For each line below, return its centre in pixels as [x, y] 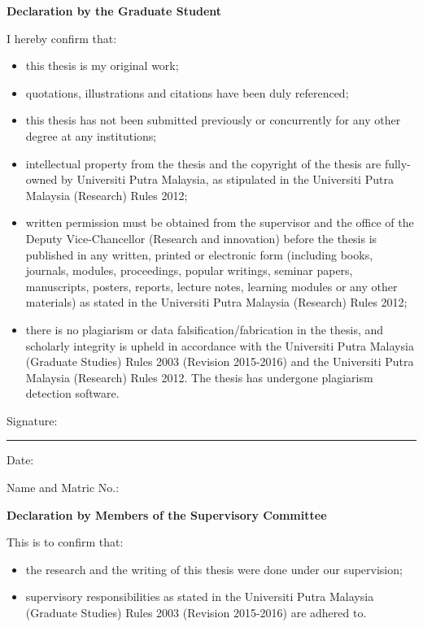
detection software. [72, 393]
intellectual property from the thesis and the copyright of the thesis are [203, 163]
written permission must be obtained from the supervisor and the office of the [220, 222]
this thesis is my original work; [102, 65]
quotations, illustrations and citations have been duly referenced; [187, 92]
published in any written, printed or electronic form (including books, [199, 254]
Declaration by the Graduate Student [114, 11]
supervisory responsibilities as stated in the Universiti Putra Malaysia [200, 597]
